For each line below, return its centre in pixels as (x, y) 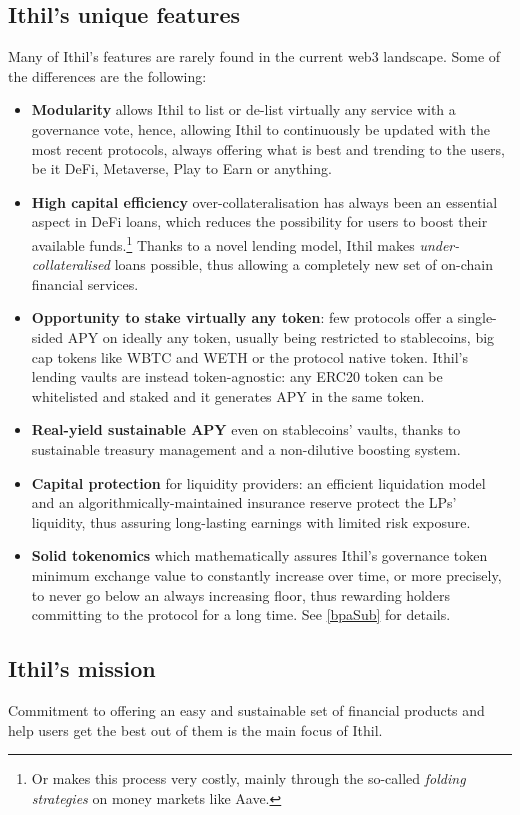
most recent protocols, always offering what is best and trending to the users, (268, 148)
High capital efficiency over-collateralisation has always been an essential (264, 201)
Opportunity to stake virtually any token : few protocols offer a (242, 317)
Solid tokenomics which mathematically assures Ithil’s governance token (259, 555)
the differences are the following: (107, 75)
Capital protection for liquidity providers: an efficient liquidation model (258, 482)
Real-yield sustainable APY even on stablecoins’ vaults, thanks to (246, 429)
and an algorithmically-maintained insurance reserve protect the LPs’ (244, 502)
